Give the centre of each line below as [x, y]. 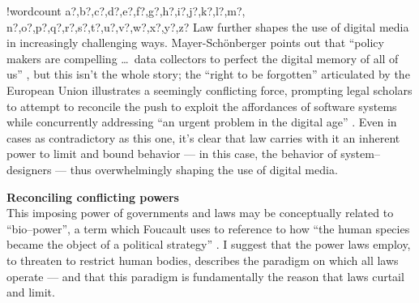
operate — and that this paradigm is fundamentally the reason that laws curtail [205, 276]
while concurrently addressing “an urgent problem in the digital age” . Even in [202, 122]
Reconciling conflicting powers [93, 196]
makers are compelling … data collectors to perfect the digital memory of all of [203, 58]
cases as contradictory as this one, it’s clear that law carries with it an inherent [203, 137]
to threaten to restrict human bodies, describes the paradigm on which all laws [203, 260]
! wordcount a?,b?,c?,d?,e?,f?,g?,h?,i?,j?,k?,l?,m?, [126, 11]
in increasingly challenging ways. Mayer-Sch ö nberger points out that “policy [195, 43]
